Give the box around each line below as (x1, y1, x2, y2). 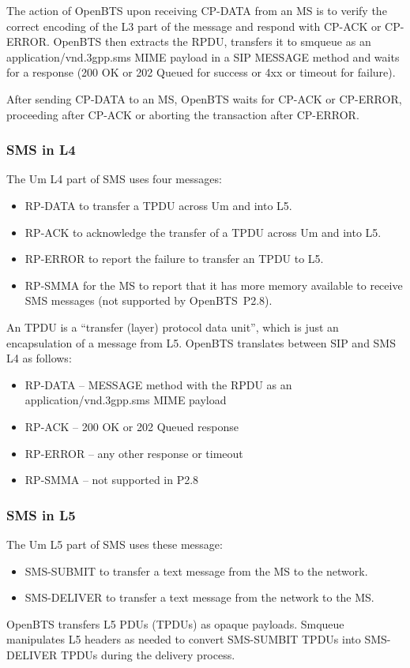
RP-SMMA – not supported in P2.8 (24, 471, 199, 488)
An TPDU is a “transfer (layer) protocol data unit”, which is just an (6, 318, 339, 335)
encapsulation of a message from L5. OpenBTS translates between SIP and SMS (6, 334, 396, 351)
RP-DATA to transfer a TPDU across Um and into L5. (24, 197, 292, 213)
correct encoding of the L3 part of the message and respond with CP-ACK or (6, 17, 382, 34)
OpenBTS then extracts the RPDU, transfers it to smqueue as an (53, 33, 371, 50)
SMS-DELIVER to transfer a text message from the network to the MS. (24, 589, 374, 606)
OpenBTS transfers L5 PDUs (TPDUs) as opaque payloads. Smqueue (6, 615, 344, 632)
